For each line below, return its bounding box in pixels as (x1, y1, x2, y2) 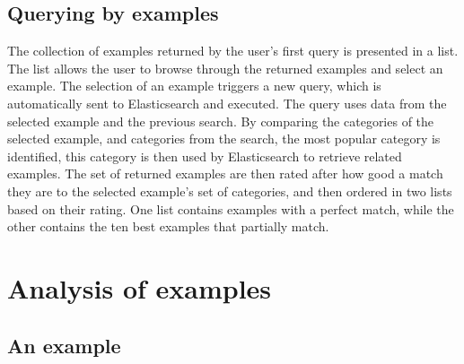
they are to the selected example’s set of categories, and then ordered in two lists (7, 181, 452, 200)
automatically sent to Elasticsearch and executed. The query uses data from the (7, 93, 447, 112)
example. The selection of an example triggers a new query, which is (7, 76, 381, 95)
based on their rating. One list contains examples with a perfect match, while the (7, 199, 454, 218)
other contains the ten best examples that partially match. (7, 217, 329, 236)
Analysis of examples (7, 269, 272, 306)
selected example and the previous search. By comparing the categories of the (7, 111, 434, 130)
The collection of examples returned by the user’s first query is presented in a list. (7, 41, 459, 60)
